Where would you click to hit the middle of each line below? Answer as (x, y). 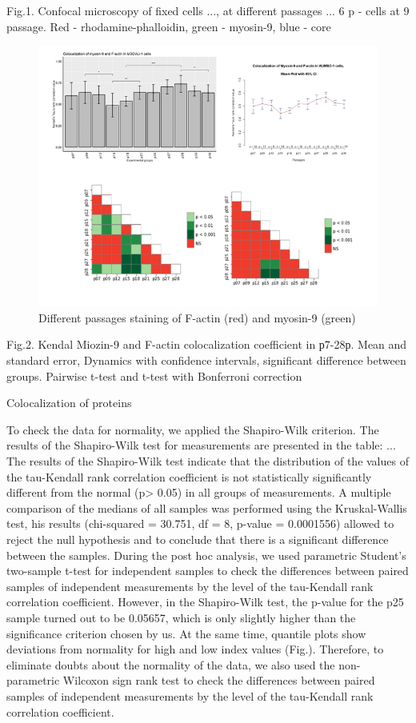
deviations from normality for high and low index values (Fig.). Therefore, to (195, 649)
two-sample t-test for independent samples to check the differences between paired (208, 571)
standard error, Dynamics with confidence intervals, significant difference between (206, 360)
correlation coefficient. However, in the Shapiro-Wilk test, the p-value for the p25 (205, 602)
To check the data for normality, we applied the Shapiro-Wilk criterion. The (193, 429)
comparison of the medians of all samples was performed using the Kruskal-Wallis (207, 507)
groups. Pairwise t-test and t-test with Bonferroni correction (154, 375)
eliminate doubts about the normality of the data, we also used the (171, 664)
